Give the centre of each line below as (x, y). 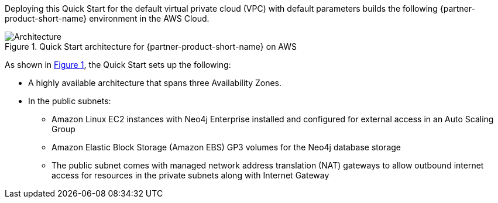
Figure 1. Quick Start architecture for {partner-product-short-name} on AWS (151, 47)
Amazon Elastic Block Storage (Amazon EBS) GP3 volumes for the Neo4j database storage (226, 147)
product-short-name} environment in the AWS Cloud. (107, 18)
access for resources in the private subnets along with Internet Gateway (190, 175)
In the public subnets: (70, 101)
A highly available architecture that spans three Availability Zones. (155, 83)
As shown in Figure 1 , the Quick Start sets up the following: (118, 65)
